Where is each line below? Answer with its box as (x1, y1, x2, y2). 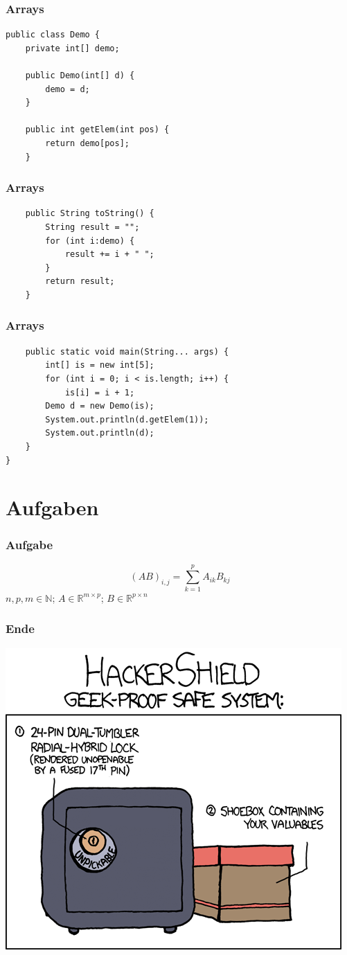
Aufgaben (6, 493, 99, 521)
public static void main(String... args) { (25, 346, 229, 357)
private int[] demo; (25, 43, 120, 53)
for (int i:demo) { (45, 235, 135, 246)
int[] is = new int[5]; (45, 360, 154, 371)
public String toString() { (25, 208, 154, 219)
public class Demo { (6, 30, 100, 40)
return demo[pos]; (45, 138, 130, 148)
